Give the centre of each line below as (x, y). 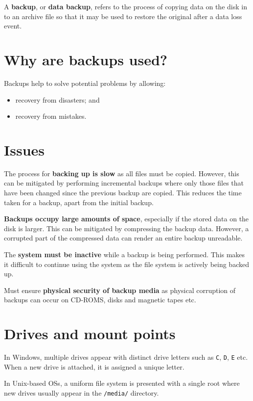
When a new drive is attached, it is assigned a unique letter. (94, 366)
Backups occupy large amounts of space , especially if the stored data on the (126, 219)
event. (13, 26)
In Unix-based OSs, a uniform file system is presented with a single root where (122, 383)
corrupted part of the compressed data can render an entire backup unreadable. (123, 238)
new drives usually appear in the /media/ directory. (81, 392)
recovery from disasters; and (57, 99)
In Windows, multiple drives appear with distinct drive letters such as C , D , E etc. (126, 357)
